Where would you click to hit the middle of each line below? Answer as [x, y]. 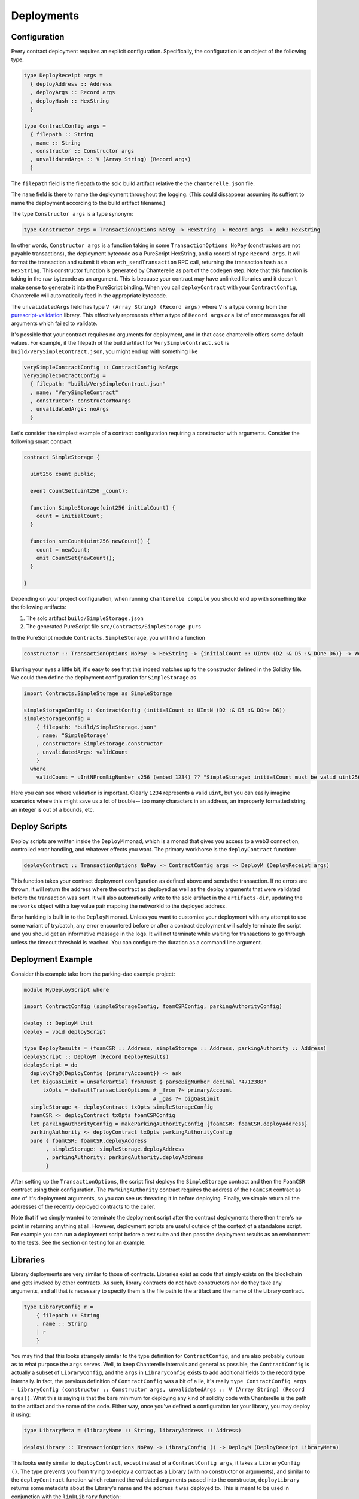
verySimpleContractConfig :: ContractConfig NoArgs [101, 367]
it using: [21, 1414]
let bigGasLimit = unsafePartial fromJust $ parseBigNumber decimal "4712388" [148, 1082]
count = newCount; [63, 550]
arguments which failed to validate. [54, 323]
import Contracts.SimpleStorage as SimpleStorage [98, 693]
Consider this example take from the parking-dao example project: [93, 974]
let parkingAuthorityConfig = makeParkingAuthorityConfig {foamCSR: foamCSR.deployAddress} [169, 1124]
